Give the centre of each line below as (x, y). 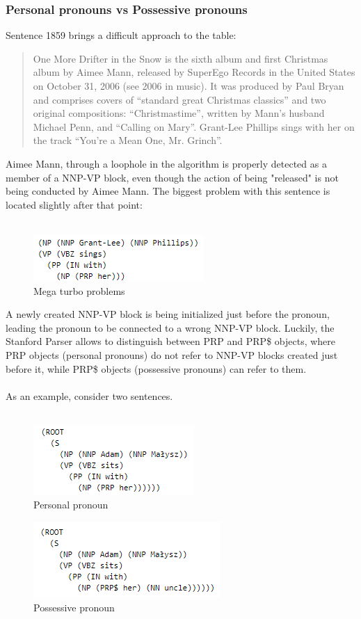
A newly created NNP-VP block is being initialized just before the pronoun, (168, 314)
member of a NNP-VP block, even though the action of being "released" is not (172, 177)
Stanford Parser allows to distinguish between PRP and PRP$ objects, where (171, 341)
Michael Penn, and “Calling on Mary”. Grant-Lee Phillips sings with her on (194, 126)
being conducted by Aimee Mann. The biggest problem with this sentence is (168, 191)
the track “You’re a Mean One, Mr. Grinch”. (128, 140)
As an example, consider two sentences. (89, 395)
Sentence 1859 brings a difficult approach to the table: (121, 35)
